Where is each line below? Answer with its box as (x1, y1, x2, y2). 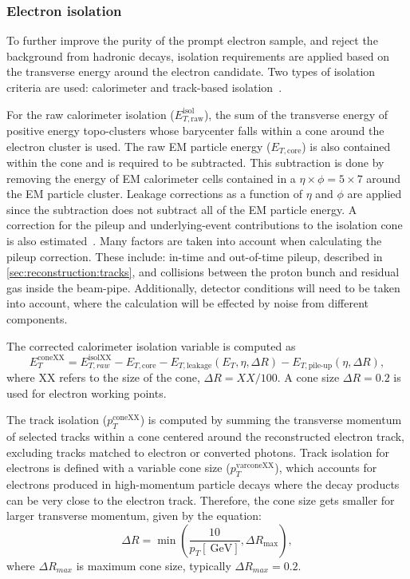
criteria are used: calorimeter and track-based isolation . (6, 79, 282, 95)
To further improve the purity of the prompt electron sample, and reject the (6, 32, 378, 49)
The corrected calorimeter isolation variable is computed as (6, 337, 296, 354)
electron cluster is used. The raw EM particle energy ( (6, 137, 271, 154)
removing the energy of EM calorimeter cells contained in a (6, 169, 296, 186)
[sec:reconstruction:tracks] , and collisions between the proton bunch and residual (6, 264, 400, 280)
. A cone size (277, 369, 340, 386)
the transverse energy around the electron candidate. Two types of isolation (6, 63, 376, 80)
